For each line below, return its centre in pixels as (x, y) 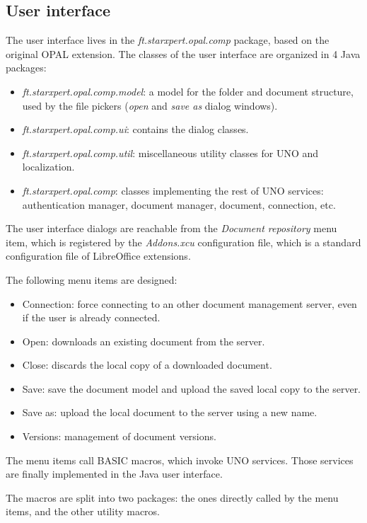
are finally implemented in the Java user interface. (114, 474)
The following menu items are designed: (92, 279)
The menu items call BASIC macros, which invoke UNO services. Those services (180, 460)
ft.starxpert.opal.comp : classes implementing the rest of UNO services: (173, 190)
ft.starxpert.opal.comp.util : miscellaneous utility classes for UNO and (170, 153)
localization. (48, 167)
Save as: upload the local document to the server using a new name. (170, 412)
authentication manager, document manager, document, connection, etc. (179, 204)
